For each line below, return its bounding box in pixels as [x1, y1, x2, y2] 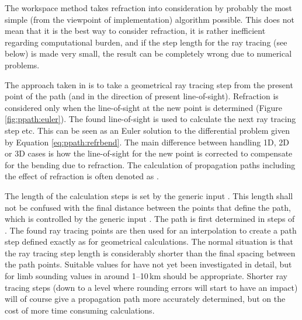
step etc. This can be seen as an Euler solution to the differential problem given [5, 124, 290, 136]
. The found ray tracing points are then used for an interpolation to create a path [5, 224, 297, 236]
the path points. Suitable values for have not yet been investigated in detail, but [5, 258, 292, 270]
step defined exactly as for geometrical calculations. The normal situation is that [5, 235, 293, 248]
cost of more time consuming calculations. [5, 304, 155, 316]
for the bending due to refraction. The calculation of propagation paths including [5, 158, 296, 171]
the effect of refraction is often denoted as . [5, 170, 159, 182]
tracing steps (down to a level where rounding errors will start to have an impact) [5, 281, 298, 293]
